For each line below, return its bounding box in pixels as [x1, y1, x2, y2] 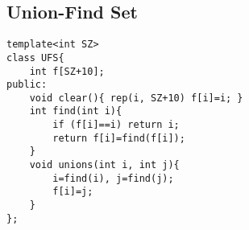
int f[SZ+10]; [29, 65, 105, 77]
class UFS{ [6, 51, 64, 64]
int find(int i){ [29, 105, 122, 117]
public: [6, 79, 48, 91]
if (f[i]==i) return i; [52, 119, 180, 131]
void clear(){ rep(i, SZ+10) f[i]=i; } [29, 92, 243, 104]
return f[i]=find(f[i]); [52, 132, 185, 144]
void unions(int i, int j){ [29, 159, 180, 171]
